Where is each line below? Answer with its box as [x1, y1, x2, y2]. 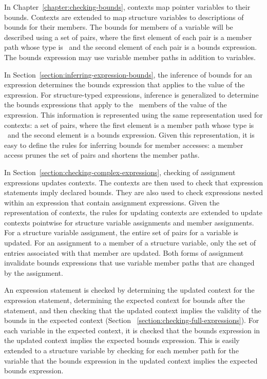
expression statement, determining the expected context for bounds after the [4, 295, 245, 306]
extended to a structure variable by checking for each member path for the [4, 345, 239, 355]
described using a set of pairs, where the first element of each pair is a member [4, 31, 252, 42]
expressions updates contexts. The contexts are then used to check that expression [4, 177, 263, 187]
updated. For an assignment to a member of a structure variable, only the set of [4, 237, 256, 248]
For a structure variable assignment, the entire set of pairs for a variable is [4, 227, 238, 238]
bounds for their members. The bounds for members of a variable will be [4, 22, 233, 32]
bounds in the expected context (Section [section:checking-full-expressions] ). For [4, 315, 259, 326]
